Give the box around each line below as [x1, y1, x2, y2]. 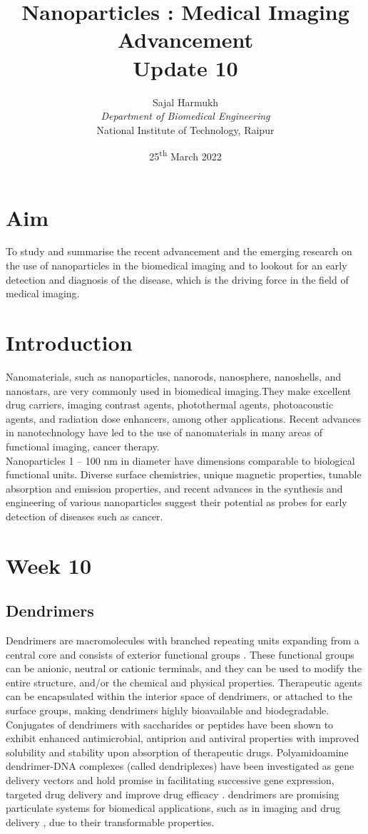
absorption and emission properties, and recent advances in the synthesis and [6, 480, 343, 495]
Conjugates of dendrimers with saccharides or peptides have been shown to [6, 716, 334, 731]
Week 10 [6, 550, 92, 580]
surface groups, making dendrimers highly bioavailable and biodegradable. [6, 703, 329, 718]
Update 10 [133, 53, 238, 82]
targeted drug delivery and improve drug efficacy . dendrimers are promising [6, 786, 339, 801]
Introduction [6, 328, 133, 357]
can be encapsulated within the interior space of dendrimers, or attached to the [6, 689, 352, 704]
